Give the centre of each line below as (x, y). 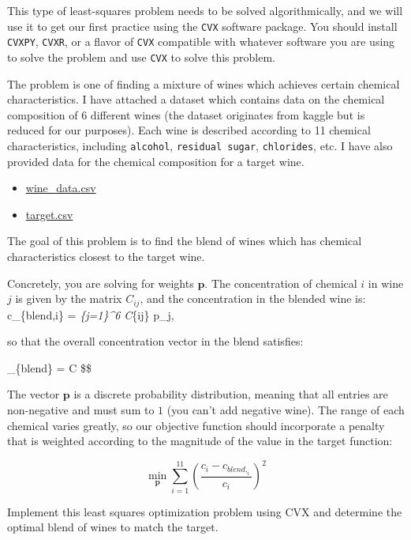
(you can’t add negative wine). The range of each (286, 409)
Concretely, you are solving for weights (101, 283)
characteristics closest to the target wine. (106, 256)
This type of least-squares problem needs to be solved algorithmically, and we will (205, 10)
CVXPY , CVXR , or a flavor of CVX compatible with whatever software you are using (201, 42)
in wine (386, 283)
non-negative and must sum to (81, 409)
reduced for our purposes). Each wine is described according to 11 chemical (189, 130)
